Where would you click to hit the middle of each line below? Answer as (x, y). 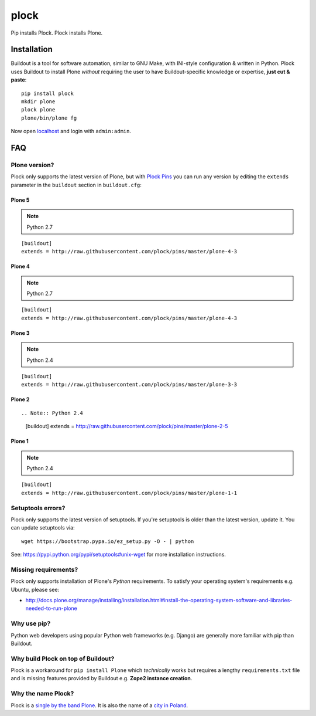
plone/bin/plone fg (49, 118)
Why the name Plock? (42, 694)
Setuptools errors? (38, 508)
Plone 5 (20, 200)
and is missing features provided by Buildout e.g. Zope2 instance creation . (102, 678)
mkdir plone (38, 102)
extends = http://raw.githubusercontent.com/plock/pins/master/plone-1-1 (129, 493)
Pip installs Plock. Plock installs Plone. (57, 33)
